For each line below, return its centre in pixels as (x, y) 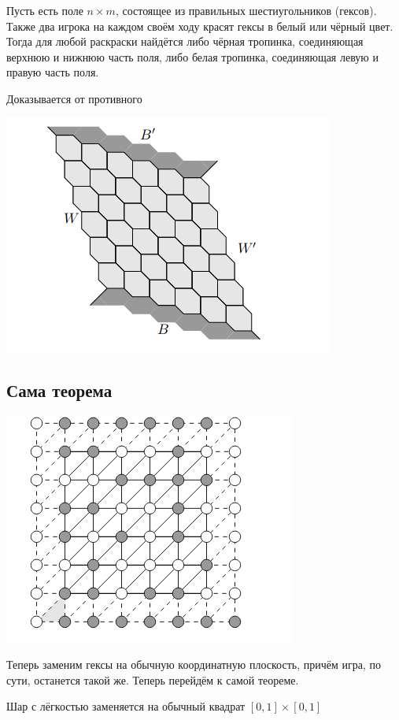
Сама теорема (59, 390)
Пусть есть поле (45, 10)
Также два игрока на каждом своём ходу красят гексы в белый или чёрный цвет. (200, 26)
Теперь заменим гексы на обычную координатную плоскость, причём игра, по (194, 664)
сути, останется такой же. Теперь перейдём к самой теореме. (153, 679)
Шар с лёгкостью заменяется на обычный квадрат (126, 706)
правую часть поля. (53, 72)
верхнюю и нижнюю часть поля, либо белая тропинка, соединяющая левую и (192, 56)
